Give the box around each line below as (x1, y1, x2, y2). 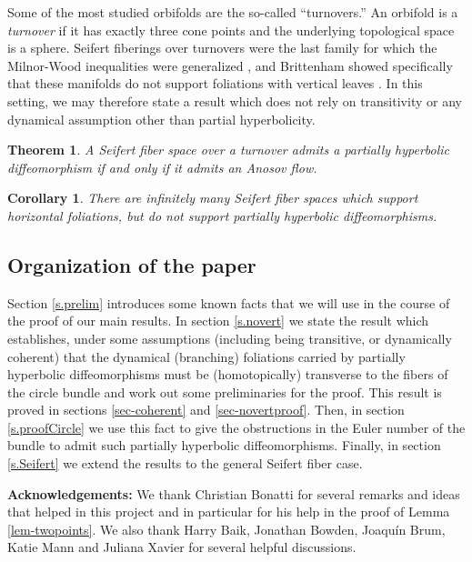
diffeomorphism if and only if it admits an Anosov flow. (7, 157, 317, 176)
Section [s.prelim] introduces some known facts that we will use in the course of (7, 293, 450, 312)
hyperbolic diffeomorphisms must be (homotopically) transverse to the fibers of (7, 365, 448, 384)
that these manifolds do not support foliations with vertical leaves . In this (7, 74, 423, 93)
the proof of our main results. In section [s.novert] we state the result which (7, 311, 429, 330)
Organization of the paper (7, 250, 256, 278)
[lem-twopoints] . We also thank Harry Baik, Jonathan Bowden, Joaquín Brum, (7, 519, 446, 538)
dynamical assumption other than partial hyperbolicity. (7, 109, 316, 128)
